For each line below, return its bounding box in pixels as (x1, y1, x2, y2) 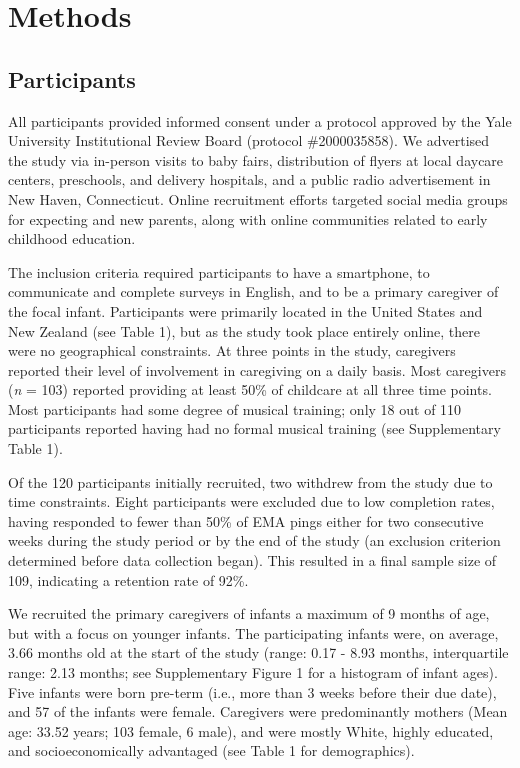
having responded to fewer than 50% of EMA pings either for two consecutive (8, 510, 484, 531)
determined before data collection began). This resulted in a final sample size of (8, 550, 497, 571)
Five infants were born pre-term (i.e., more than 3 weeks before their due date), (8, 681, 497, 702)
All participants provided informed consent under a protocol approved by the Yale (8, 110, 512, 131)
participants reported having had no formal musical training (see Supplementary (8, 418, 501, 439)
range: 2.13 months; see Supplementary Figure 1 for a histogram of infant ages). (8, 662, 498, 683)
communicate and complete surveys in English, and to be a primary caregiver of (8, 281, 499, 302)
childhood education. (8, 228, 136, 249)
